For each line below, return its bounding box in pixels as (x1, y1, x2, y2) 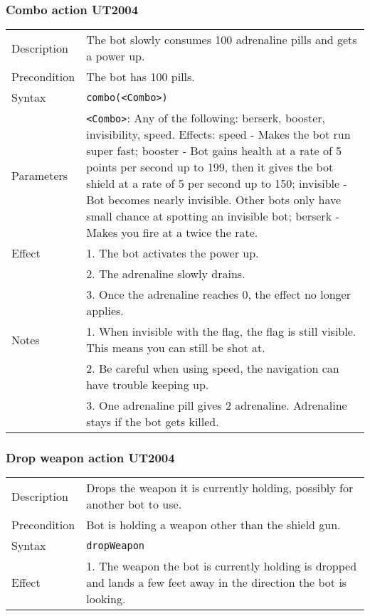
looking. (86, 590, 126, 607)
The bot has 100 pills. (86, 68, 195, 85)
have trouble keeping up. (86, 376, 209, 393)
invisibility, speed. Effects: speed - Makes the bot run (86, 126, 351, 143)
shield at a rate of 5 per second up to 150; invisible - (86, 175, 347, 192)
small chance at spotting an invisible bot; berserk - (86, 208, 339, 225)
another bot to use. (86, 496, 182, 513)
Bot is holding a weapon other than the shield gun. (86, 516, 341, 533)
